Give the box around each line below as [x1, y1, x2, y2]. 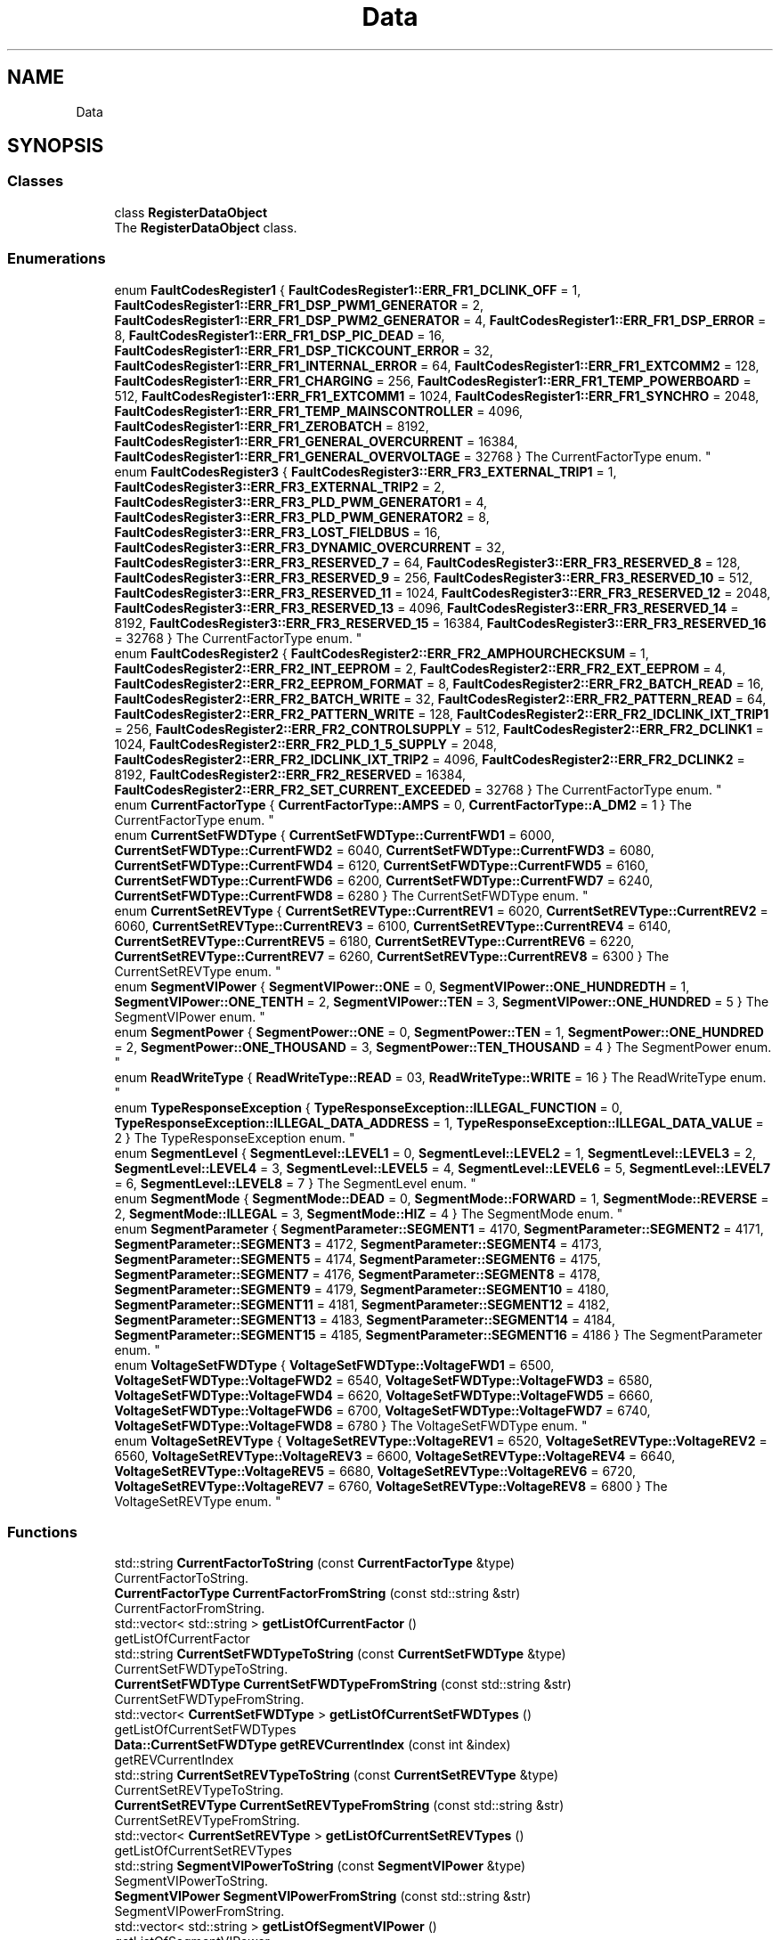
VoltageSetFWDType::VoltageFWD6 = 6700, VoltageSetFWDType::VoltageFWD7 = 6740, [114, 1402, 651, 1418]
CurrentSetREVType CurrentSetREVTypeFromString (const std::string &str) [114, 1797, 565, 1814]
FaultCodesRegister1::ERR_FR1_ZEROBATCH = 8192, [114, 418, 429, 434]
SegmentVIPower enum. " [114, 1008, 265, 1024]
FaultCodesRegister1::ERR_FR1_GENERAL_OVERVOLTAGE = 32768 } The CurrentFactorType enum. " [114, 448, 711, 464]
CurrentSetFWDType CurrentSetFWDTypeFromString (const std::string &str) [114, 1676, 572, 1692]
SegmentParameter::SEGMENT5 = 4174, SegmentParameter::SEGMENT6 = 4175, [114, 1251, 601, 1267]
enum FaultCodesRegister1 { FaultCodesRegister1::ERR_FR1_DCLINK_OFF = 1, [114, 281, 581, 298]
